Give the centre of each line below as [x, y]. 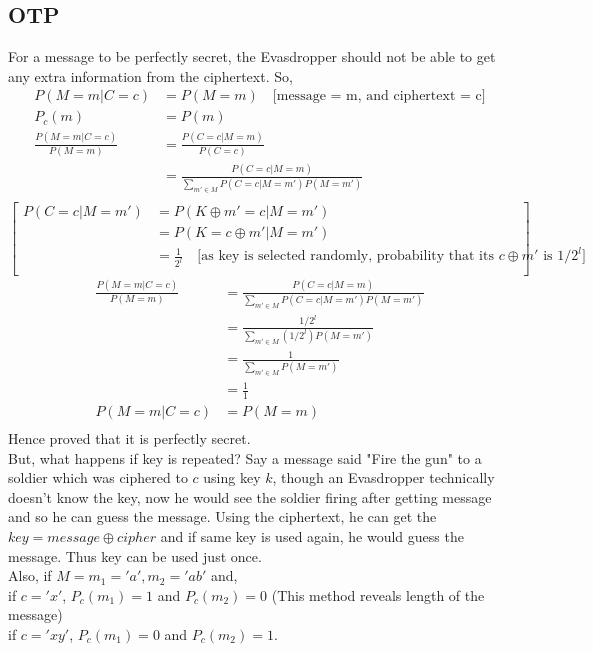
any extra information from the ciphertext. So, [150, 75]
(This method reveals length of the [378, 594]
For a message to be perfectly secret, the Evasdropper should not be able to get [252, 56]
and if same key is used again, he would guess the [312, 536]
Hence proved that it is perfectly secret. [129, 438]
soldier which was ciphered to [98, 477]
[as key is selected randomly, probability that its [345, 256]
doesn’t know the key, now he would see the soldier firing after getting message [250, 496]
